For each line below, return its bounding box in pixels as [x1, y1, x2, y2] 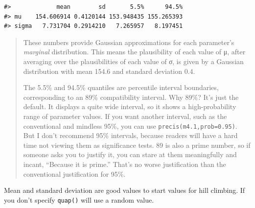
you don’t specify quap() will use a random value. [4, 194, 154, 205]
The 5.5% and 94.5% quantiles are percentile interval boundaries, [23, 82, 219, 92]
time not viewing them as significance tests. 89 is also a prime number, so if [23, 139, 251, 150]
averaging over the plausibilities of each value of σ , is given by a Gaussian [23, 56, 244, 66]
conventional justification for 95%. [23, 168, 126, 179]
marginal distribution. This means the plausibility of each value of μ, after [23, 46, 246, 57]
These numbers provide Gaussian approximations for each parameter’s [23, 37, 234, 47]
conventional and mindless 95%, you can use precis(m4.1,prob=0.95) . [23, 120, 237, 131]
